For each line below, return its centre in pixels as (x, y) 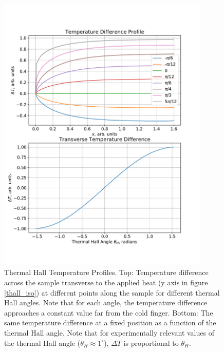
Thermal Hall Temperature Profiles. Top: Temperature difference (106, 272)
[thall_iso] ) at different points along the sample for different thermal (112, 292)
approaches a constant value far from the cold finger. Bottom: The (109, 312)
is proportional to (151, 343)
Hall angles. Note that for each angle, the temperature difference (106, 302)
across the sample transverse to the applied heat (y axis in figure (106, 282)
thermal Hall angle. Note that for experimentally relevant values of (109, 332)
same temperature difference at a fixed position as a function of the (110, 322)
